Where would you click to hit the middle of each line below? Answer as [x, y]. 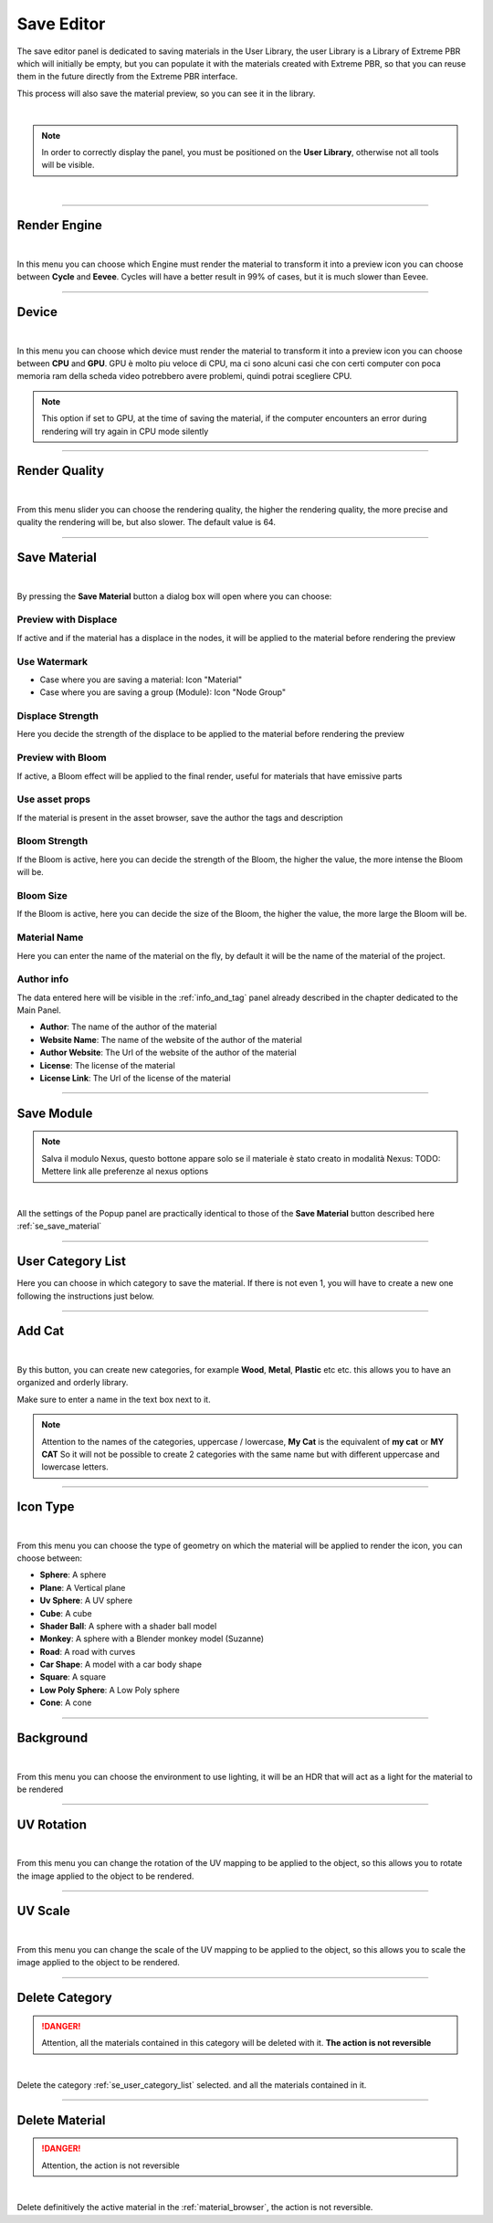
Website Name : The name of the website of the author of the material [171, 1039]
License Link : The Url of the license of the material [136, 1078]
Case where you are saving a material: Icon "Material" [141, 680]
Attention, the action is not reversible [110, 2165]
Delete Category [65, 1998]
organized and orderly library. [73, 1383]
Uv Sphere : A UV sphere [86, 1601]
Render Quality [61, 471]
